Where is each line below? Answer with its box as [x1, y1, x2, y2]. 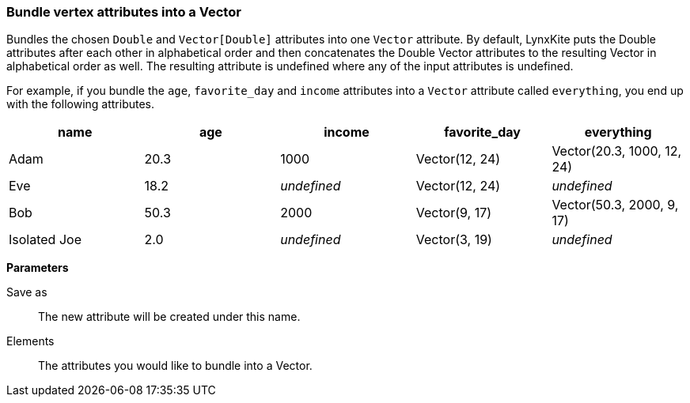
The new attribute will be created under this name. [38, 310, 301, 324]
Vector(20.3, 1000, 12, [552, 143, 682, 160]
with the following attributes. [6, 97, 155, 111]
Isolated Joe [9, 232, 82, 248]
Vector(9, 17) [415, 205, 492, 221]
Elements [6, 334, 55, 348]
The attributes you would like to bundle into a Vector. [38, 359, 313, 373]
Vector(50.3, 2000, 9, [552, 197, 679, 213]
